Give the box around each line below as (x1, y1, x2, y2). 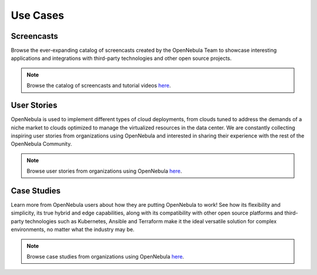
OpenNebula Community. (11, 140, 72, 147)
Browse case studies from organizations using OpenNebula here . (26, 253, 184, 260)
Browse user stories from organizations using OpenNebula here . (26, 167, 182, 175)
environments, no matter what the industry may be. (11, 226, 135, 233)
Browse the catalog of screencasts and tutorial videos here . (26, 82, 171, 89)
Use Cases (11, 9, 65, 22)
